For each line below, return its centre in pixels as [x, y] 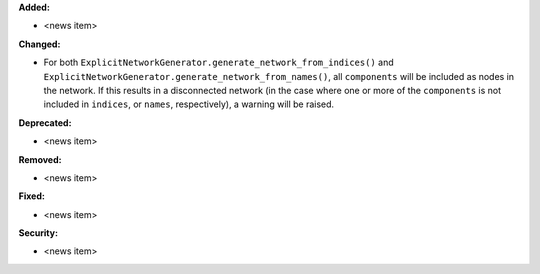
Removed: [40, 159]
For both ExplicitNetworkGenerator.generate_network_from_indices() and [218, 62]
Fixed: [31, 196]
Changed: [39, 44]
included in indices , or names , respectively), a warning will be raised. [189, 104]
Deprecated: [45, 122]
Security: [38, 233]
